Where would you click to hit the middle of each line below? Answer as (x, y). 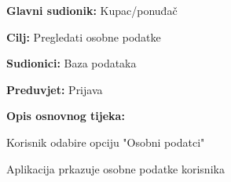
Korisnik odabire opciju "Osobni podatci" (106, 142)
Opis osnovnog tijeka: (66, 116)
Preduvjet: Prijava (55, 89)
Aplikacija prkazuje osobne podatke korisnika (115, 168)
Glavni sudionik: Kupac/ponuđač (92, 10)
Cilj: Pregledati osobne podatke (84, 36)
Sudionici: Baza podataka (71, 63)
